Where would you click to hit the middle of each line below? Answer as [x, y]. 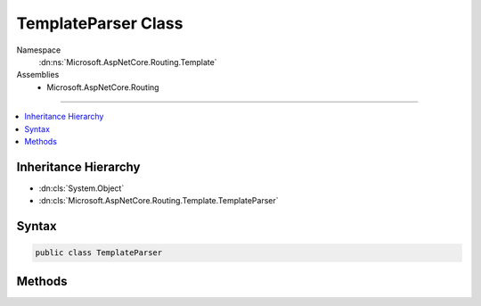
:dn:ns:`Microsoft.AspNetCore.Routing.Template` [128, 62]
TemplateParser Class [100, 23]
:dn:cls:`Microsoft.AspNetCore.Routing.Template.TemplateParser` [159, 201]
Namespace [39, 50]
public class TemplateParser [99, 253]
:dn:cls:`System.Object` [82, 188]
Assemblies [38, 75]
